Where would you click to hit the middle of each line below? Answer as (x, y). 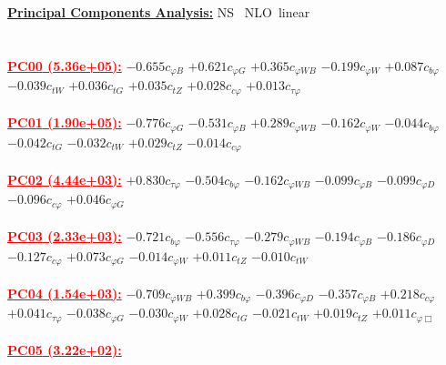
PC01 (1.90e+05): (65, 122)
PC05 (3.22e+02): (65, 350)
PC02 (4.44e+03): (65, 179)
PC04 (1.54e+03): (65, 293)
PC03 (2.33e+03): (65, 236)
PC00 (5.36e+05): (65, 65)
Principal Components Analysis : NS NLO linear (159, 12)
